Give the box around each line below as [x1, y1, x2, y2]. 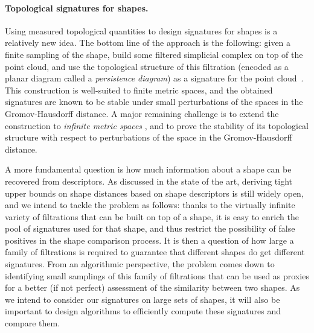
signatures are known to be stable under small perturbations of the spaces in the [5, 95, 303, 108]
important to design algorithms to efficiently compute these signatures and [5, 305, 281, 317]
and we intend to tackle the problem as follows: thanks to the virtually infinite [5, 198, 295, 211]
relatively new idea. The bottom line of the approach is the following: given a [5, 36, 291, 49]
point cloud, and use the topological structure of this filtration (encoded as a [5, 60, 289, 72]
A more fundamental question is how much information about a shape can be [5, 163, 292, 176]
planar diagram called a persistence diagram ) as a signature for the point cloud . [5, 72, 304, 84]
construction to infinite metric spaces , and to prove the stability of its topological [5, 119, 309, 132]
